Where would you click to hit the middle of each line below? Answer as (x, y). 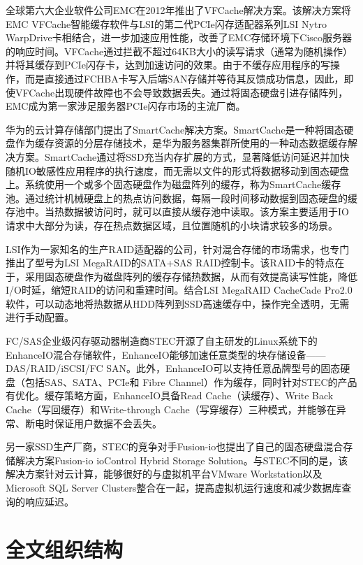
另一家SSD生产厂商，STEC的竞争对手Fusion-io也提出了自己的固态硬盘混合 (175, 446)
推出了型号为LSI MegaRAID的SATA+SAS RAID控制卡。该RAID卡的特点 (170, 263)
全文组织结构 (65, 549)
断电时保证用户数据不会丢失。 (93, 423)
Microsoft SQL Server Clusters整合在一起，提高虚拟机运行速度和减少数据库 (174, 487)
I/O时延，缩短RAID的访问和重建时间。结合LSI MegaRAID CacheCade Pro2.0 (179, 290)
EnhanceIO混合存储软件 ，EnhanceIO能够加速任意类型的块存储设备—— (166, 354)
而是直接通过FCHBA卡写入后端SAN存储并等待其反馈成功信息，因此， (184, 78)
